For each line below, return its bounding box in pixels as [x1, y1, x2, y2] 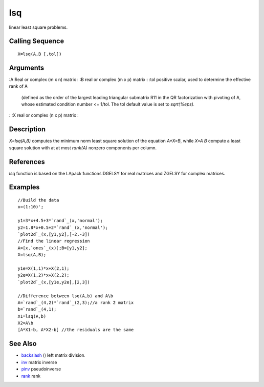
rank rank [21, 373, 41, 379]
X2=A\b [18, 320, 34, 326]
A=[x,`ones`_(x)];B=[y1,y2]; [18, 245, 88, 251]
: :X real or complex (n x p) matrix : [9, 112, 79, 118]
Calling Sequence [9, 37, 65, 45]
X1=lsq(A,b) [18, 313, 46, 319]
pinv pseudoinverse [21, 366, 61, 372]
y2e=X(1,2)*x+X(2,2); [18, 272, 69, 278]
